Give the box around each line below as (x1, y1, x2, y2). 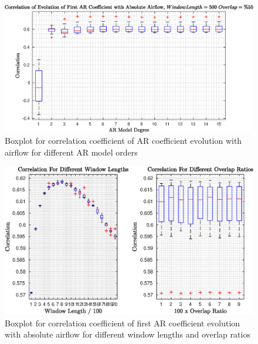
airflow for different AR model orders (5, 146, 138, 158)
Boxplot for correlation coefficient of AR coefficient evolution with (5, 134, 242, 147)
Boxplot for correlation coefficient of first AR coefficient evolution (5, 316, 240, 329)
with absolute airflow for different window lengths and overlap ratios (5, 328, 250, 340)
